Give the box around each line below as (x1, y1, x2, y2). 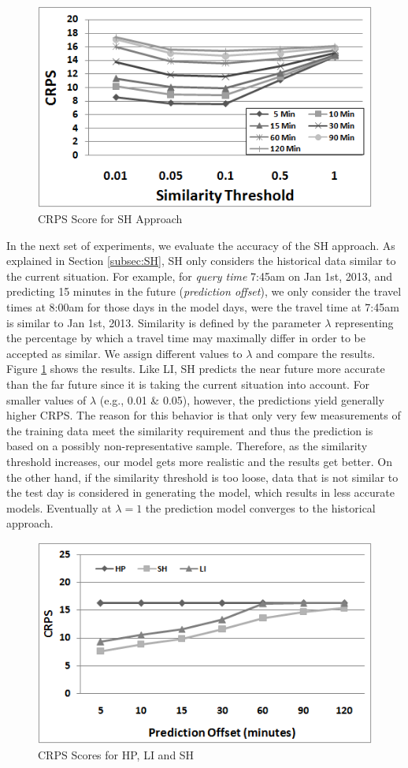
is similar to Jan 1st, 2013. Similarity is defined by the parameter (6, 314, 321, 330)
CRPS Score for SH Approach (38, 211, 183, 227)
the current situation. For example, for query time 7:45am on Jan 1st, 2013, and (6, 267, 392, 284)
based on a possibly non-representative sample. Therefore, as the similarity (6, 438, 368, 454)
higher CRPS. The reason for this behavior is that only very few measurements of (6, 407, 401, 423)
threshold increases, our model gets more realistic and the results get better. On (6, 453, 392, 469)
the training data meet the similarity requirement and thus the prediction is (6, 422, 373, 438)
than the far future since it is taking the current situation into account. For (6, 375, 370, 392)
